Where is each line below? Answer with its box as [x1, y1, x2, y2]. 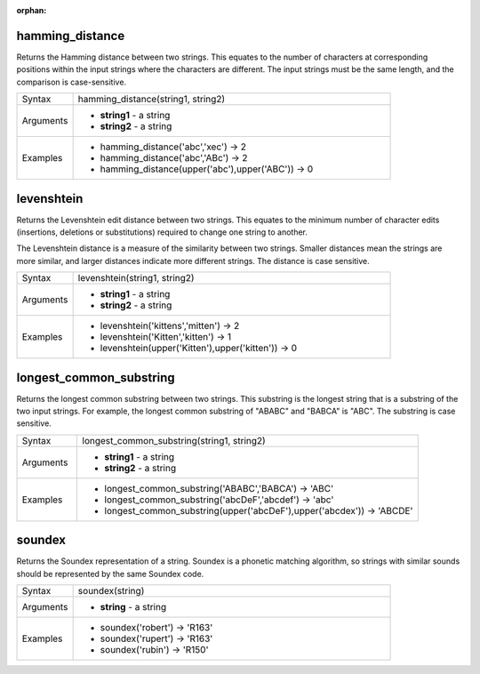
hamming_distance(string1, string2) [77, 93, 226, 106]
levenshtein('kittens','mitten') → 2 [100, 320, 240, 333]
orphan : [16, 5, 47, 15]
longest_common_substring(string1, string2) [82, 434, 266, 446]
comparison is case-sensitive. [16, 76, 127, 87]
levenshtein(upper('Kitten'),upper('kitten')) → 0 [100, 342, 298, 355]
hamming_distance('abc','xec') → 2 [100, 140, 247, 153]
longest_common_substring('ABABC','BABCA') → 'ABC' [104, 482, 334, 494]
